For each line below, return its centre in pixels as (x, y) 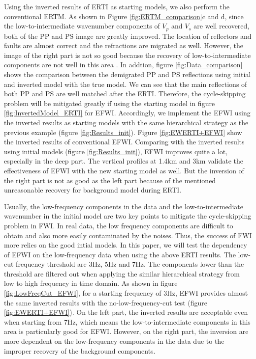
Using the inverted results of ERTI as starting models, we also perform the (117, 6)
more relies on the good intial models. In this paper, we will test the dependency (126, 245)
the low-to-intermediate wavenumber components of (82, 26)
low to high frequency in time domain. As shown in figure (91, 283)
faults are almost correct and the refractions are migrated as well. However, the (124, 45)
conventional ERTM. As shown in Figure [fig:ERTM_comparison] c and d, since (124, 16)
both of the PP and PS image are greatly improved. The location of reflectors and (128, 36)
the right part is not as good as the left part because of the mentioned (110, 180)
